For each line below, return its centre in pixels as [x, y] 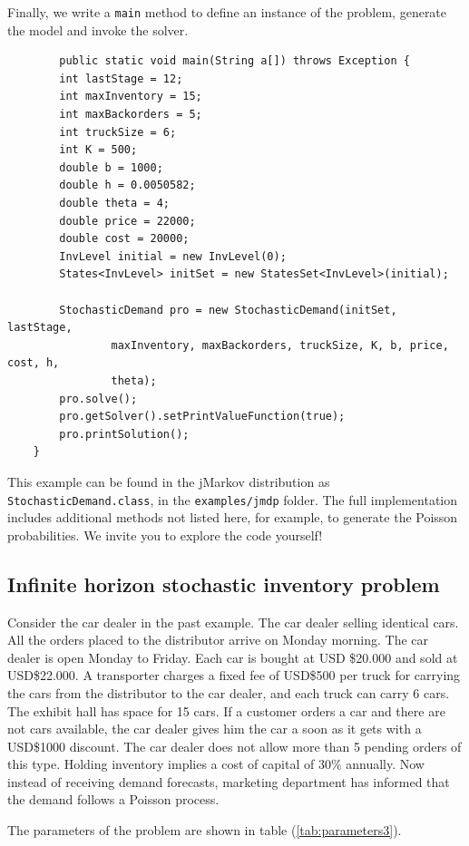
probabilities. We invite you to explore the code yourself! [165, 535]
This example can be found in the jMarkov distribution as [169, 481]
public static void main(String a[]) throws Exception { [234, 61]
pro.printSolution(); [124, 434]
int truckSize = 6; [118, 132]
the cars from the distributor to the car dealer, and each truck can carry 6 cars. [229, 692]
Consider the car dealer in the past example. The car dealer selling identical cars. [233, 622]
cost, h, [34, 363]
